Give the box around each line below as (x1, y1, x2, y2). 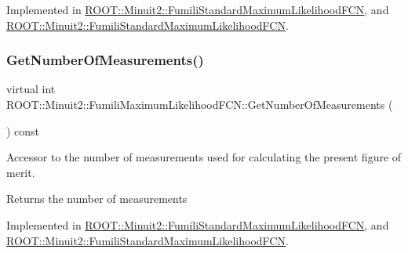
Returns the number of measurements (6, 190, 188, 207)
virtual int (6, 81, 56, 97)
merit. (6, 164, 35, 180)
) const (6, 122, 40, 139)
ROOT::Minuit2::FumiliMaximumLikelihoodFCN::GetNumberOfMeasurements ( (6, 96, 393, 112)
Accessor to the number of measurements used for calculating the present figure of (6, 149, 402, 165)
